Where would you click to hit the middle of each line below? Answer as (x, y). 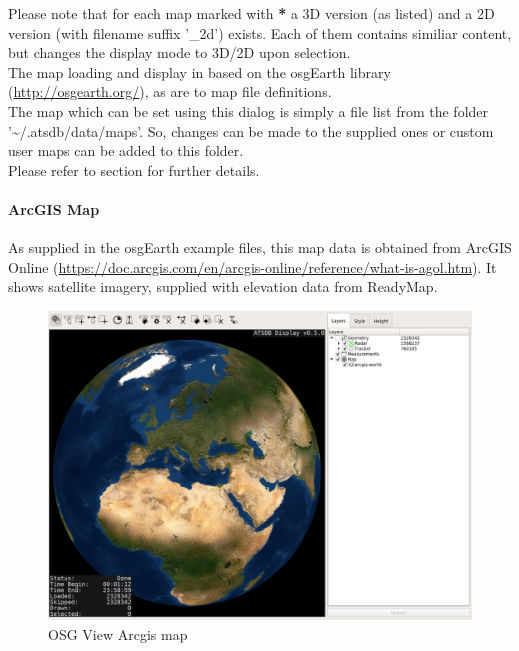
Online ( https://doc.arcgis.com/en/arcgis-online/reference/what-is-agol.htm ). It (252, 266)
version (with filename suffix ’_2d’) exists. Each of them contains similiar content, (260, 32)
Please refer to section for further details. (134, 169)
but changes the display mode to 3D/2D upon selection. (179, 52)
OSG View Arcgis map (118, 633)
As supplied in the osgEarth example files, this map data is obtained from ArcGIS (260, 247)
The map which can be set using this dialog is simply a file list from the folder (248, 110)
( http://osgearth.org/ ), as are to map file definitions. (170, 91)
